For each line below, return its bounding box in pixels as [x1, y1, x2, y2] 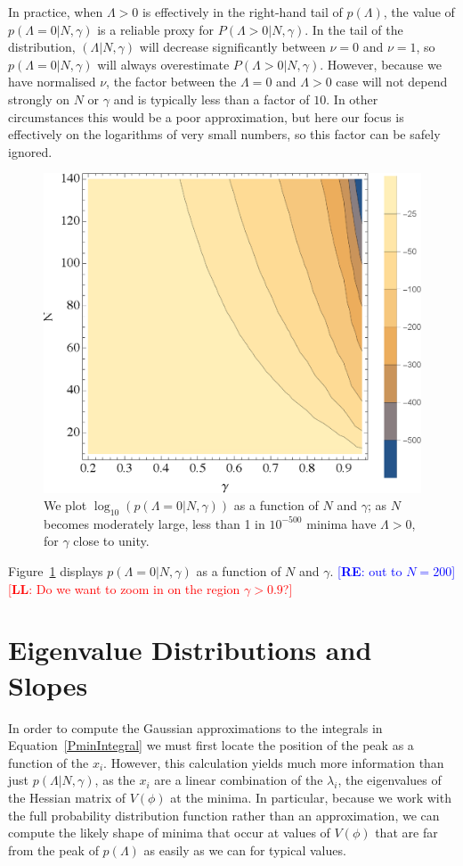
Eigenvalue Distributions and [8, 631, 372, 668]
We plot [44, 496, 87, 515]
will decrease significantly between [139, 37, 326, 56]
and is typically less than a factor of [113, 89, 310, 108]
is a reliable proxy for [97, 20, 215, 38]
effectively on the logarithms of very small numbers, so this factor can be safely [8, 125, 441, 144]
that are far [375, 823, 438, 842]
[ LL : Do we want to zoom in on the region [8, 579, 240, 598]
